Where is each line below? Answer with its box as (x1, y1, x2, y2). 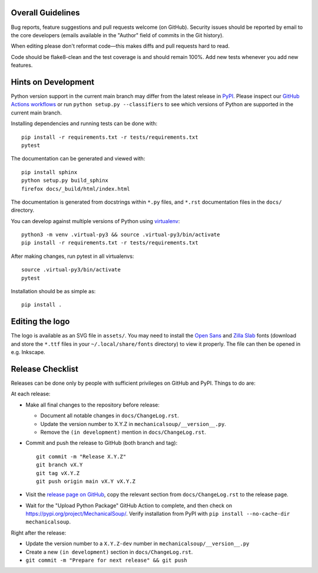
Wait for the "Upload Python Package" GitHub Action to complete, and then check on (25, 502, 233, 509)
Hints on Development (11, 77, 94, 87)
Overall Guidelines (11, 8, 80, 18)
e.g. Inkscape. (11, 349, 45, 356)
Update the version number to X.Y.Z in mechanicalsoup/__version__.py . (40, 420, 226, 427)
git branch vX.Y (36, 461, 83, 469)
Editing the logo (11, 316, 70, 327)
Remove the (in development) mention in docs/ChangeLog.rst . (40, 428, 206, 436)
